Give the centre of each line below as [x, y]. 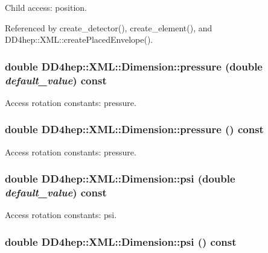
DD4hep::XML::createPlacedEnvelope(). [79, 39]
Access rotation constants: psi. [61, 215]
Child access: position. [46, 7]
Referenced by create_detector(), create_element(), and [109, 27]
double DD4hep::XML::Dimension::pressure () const [134, 129]
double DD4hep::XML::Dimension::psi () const [121, 241]
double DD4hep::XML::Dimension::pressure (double [134, 66]
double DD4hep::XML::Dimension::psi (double [120, 179]
